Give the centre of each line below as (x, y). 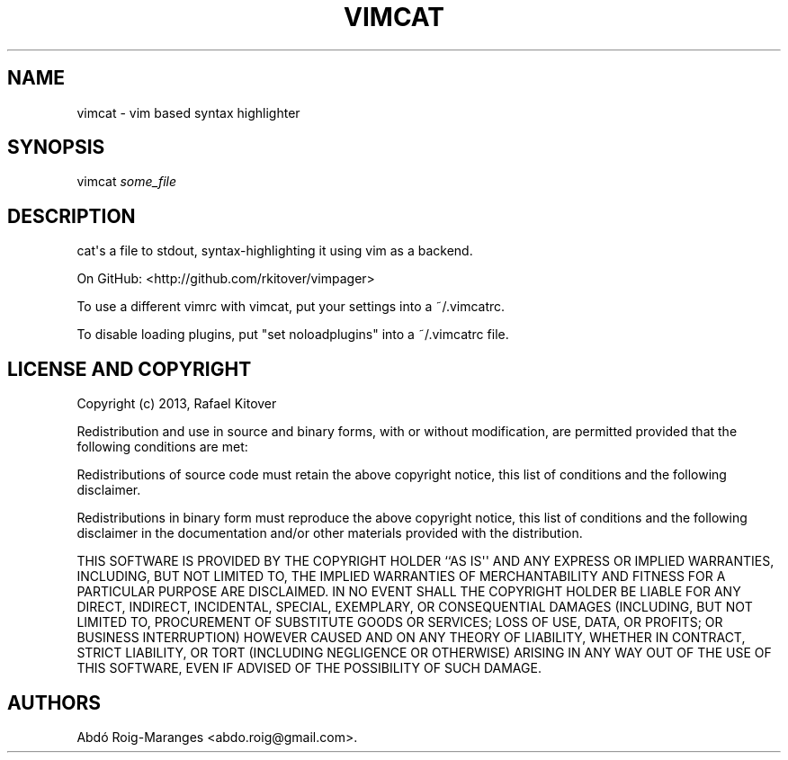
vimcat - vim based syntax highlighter (188, 112)
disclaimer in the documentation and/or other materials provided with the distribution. (330, 533)
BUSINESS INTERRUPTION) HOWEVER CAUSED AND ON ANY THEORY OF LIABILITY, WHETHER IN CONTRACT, (411, 638)
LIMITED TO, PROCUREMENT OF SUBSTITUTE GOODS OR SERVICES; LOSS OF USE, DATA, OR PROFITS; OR (400, 622)
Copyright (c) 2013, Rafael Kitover (177, 404)
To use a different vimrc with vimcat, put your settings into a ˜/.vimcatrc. (291, 307)
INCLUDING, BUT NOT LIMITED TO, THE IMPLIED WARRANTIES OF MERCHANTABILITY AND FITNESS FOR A (401, 577)
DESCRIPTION (72, 216)
